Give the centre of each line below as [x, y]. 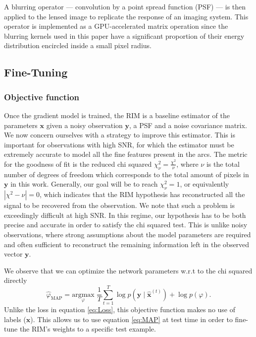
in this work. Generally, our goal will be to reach [84, 184]
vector [13, 254]
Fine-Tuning [36, 72]
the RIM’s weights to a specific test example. [88, 329]
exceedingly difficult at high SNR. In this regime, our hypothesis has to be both [125, 215]
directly [16, 280]
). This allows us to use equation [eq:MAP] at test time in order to [131, 319]
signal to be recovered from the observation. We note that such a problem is [119, 205]
